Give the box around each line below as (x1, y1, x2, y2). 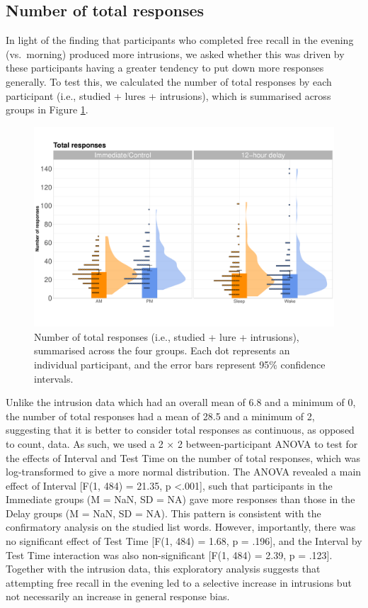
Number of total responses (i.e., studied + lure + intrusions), (34, 329, 299, 344)
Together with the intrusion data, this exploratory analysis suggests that (6, 561, 321, 576)
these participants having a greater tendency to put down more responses (6, 60, 324, 75)
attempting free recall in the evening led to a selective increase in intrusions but (6, 575, 352, 590)
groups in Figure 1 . (6, 102, 88, 117)
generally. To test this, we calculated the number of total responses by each (6, 74, 332, 89)
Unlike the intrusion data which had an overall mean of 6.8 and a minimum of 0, (6, 395, 356, 410)
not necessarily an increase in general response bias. (6, 589, 230, 604)
